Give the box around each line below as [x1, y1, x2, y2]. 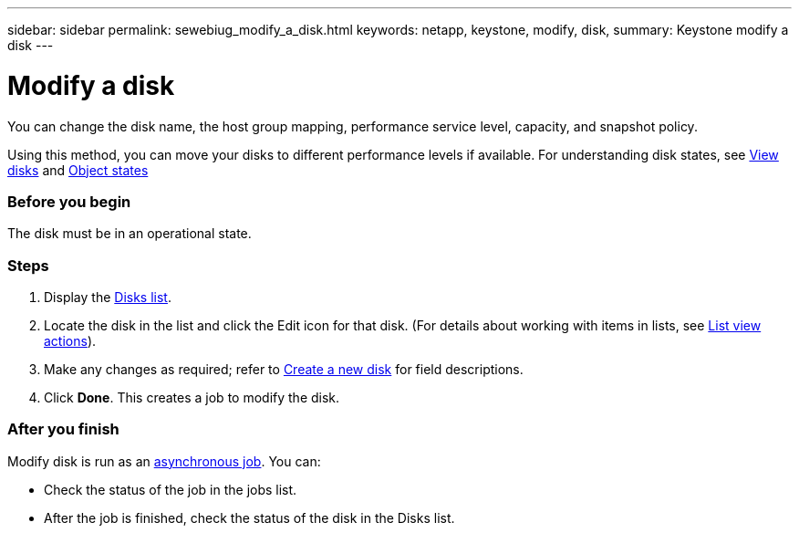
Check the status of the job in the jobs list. [44, 481, 297, 497]
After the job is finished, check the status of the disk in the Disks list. [44, 509, 455, 526]
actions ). [44, 333, 97, 349]
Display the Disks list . [44, 289, 171, 305]
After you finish [7, 420, 119, 439]
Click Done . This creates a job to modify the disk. [44, 390, 340, 405]
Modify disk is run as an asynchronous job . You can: [7, 453, 321, 469]
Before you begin [7, 192, 131, 211]
